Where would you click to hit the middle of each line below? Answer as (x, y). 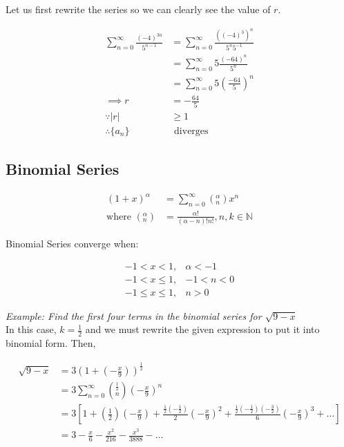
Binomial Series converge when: (72, 243)
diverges (191, 131)
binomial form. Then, (51, 343)
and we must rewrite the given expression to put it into (202, 329)
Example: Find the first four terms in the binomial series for (134, 315)
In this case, (31, 329)
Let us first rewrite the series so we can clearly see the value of (138, 9)
